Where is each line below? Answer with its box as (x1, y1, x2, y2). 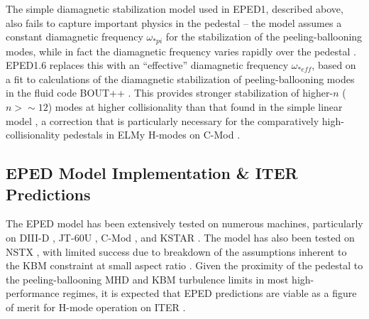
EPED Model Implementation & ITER (6, 162, 298, 184)
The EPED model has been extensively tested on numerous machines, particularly (6, 216, 363, 231)
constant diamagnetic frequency (6, 29, 143, 44)
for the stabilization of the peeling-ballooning (165, 29, 363, 44)
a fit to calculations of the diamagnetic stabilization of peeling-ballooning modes (6, 71, 355, 86)
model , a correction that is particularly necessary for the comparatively (6, 113, 319, 128)
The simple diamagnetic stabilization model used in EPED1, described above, (6, 1, 343, 16)
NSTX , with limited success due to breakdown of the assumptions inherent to (6, 244, 347, 259)
